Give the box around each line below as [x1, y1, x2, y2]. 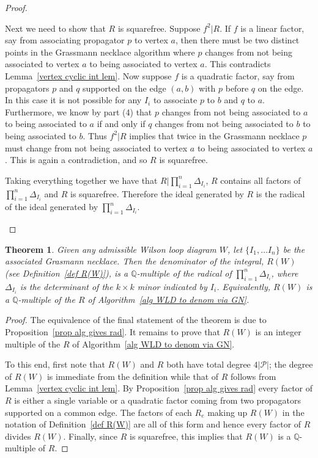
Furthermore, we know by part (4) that [5, 105, 152, 118]
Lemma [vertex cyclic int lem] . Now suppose [5, 69, 172, 82]
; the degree [268, 358, 313, 371]
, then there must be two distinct [175, 34, 300, 46]
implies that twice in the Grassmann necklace [129, 129, 300, 142]
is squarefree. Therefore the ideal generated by [70, 187, 244, 200]
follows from [231, 369, 276, 382]
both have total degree [166, 358, 251, 371]
